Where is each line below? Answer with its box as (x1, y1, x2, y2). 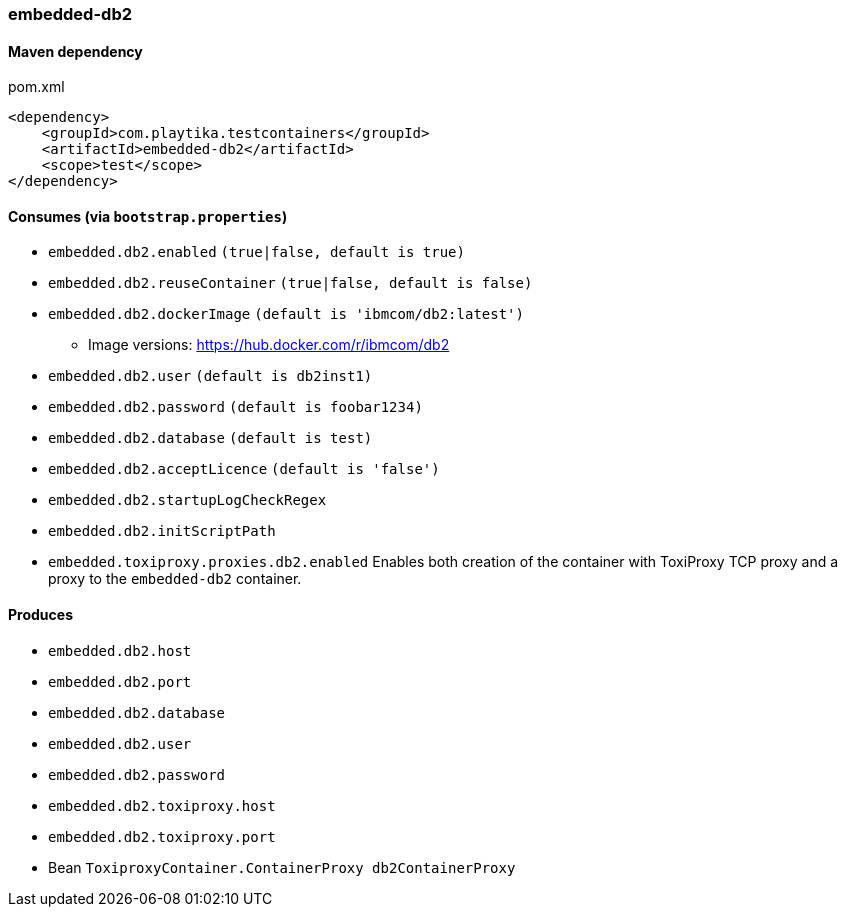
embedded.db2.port (48, 673, 192, 690)
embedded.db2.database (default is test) (48, 430, 373, 447)
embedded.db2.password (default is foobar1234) (48, 399, 423, 416)
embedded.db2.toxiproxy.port (48, 828, 276, 845)
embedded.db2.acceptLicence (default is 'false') (48, 461, 440, 478)
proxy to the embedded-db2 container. (48, 570, 302, 588)
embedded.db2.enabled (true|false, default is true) (48, 244, 465, 261)
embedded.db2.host (48, 642, 192, 659)
